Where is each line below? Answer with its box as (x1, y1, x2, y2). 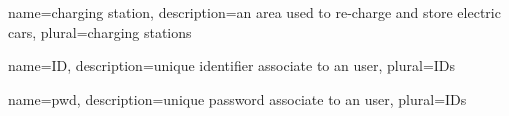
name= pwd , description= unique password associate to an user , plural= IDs (8, 88, 467, 109)
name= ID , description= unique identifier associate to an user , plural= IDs (8, 55, 456, 76)
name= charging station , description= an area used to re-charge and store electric (8, 2, 501, 22)
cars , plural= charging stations (8, 21, 192, 42)
